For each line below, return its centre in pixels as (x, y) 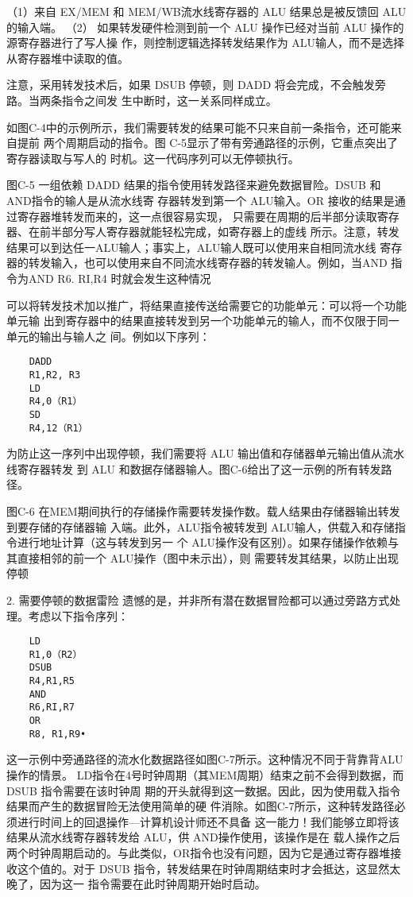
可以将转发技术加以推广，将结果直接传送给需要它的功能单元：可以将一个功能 (206, 305)
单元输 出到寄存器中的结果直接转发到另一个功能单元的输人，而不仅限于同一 (203, 321)
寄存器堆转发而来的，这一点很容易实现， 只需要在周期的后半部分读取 (197, 216)
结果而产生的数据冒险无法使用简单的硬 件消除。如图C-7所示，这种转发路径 (201, 806)
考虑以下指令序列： (78, 615)
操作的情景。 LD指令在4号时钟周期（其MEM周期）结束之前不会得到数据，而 (205, 775)
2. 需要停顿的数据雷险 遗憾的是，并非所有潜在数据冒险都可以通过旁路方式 (198, 599)
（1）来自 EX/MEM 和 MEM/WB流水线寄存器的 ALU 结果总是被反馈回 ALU (206, 11)
